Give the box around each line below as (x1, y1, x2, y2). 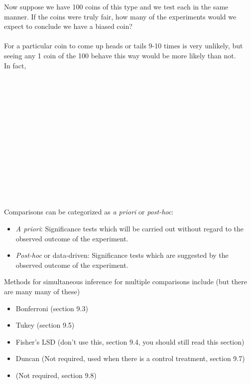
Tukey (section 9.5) (15, 320, 75, 330)
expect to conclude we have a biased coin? (4, 21, 132, 31)
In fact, (4, 60, 26, 70)
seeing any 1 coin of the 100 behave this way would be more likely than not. (4, 50, 236, 60)
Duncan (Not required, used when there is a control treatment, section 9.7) (15, 353, 245, 364)
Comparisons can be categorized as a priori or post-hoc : (4, 206, 174, 217)
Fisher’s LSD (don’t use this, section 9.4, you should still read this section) (15, 336, 245, 347)
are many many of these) (4, 286, 80, 297)
